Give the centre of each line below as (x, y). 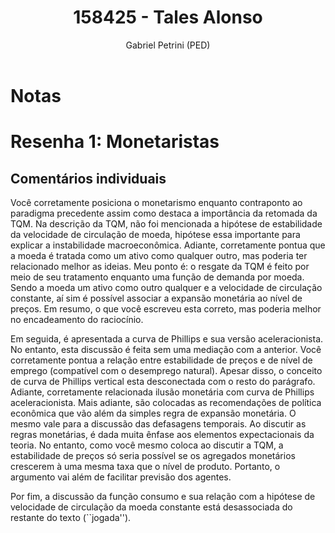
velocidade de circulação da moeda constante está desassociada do (151, 507)
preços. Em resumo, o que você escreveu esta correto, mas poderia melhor (166, 308)
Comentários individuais (88, 178)
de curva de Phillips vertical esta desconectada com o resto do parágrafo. (163, 381)
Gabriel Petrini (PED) (168, 45)
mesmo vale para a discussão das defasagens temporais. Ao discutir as (158, 423)
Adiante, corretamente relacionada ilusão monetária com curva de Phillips (162, 392)
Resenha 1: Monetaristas (115, 142)
